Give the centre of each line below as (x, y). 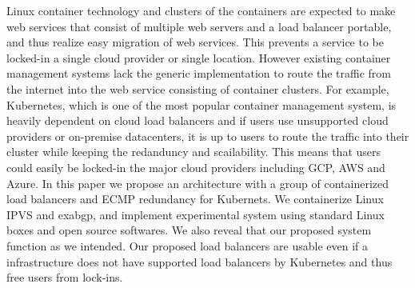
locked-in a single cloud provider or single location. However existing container (199, 57)
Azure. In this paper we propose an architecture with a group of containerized (198, 183)
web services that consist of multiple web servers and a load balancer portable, (199, 26)
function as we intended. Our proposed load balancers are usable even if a (187, 245)
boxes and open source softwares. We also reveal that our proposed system (189, 230)
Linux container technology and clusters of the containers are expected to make (201, 10)
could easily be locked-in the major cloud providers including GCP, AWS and (196, 167)
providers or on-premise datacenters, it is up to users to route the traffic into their (208, 136)
